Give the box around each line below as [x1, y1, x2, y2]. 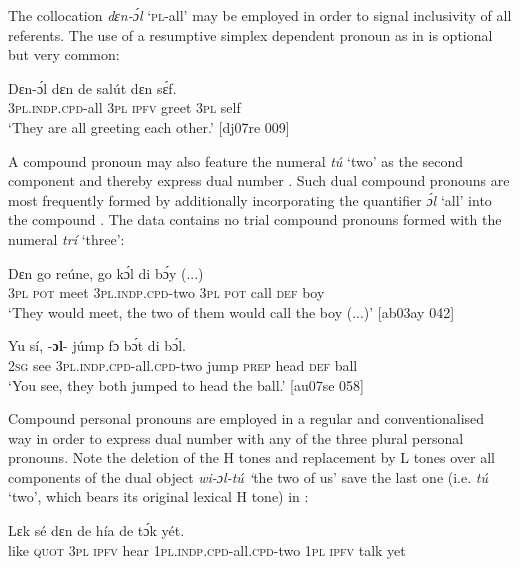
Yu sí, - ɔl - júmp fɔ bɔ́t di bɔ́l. [8, 335, 186, 356]
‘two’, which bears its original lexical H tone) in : [8, 486, 309, 507]
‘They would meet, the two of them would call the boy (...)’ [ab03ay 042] [8, 301, 455, 322]
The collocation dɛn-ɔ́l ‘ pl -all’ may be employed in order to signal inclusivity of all [8, 5, 512, 25]
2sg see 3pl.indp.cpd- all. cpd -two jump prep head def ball [8, 354, 358, 375]
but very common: [8, 44, 120, 65]
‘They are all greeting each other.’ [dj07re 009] [8, 116, 290, 137]
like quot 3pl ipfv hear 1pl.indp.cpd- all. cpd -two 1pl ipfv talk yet [8, 539, 406, 560]
